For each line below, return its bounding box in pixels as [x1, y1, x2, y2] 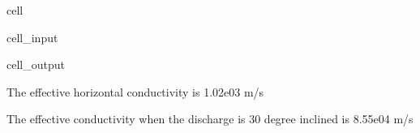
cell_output [6, 56, 65, 73]
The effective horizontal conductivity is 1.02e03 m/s [6, 83, 264, 100]
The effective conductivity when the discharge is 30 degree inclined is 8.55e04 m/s [6, 110, 414, 127]
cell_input [6, 28, 58, 45]
